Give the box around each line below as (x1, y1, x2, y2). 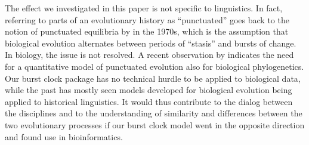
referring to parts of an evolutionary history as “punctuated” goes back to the (5, 13, 289, 26)
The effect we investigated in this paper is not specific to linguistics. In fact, (5, 2, 283, 14)
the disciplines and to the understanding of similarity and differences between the (5, 107, 302, 119)
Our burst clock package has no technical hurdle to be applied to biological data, (5, 72, 301, 84)
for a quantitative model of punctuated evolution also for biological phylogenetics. (5, 60, 304, 72)
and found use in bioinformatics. (5, 130, 123, 143)
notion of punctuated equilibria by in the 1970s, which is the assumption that (5, 25, 289, 38)
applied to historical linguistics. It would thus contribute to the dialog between (5, 95, 293, 107)
